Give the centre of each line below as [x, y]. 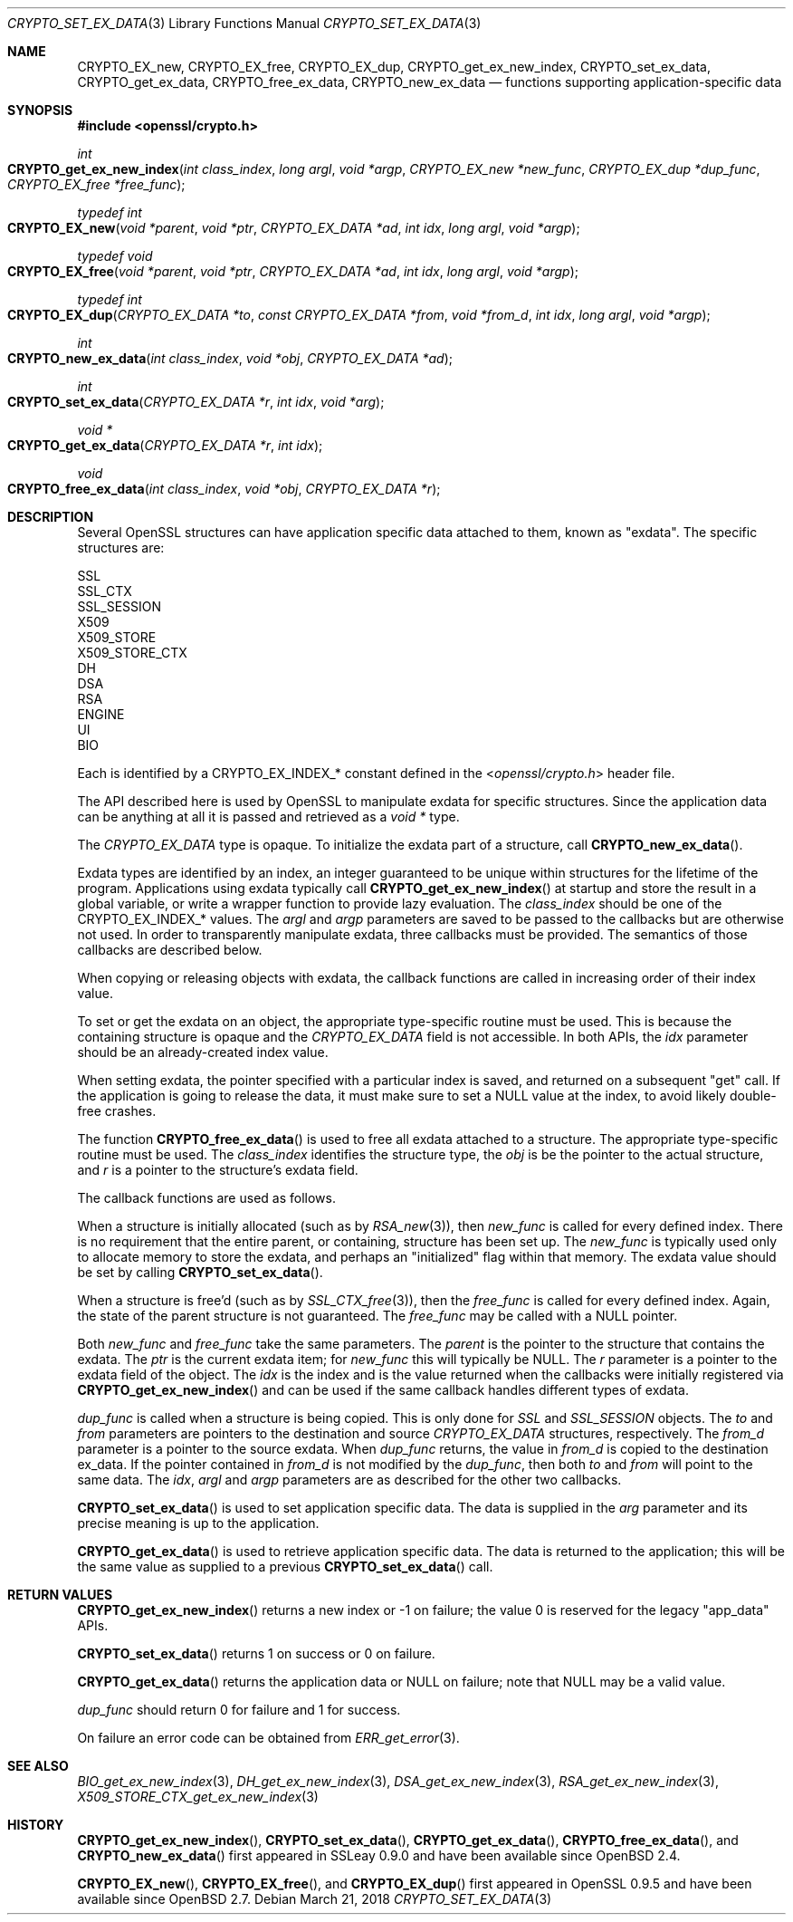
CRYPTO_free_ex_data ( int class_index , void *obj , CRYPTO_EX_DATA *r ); [224, 489]
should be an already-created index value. [203, 1052]
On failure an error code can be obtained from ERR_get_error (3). [268, 1738]
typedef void [115, 256]
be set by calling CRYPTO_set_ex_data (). [200, 1272]
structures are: [121, 548]
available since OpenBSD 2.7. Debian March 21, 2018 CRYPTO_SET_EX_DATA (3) [315, 1899]
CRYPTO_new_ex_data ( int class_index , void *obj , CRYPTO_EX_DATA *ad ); [230, 358]
